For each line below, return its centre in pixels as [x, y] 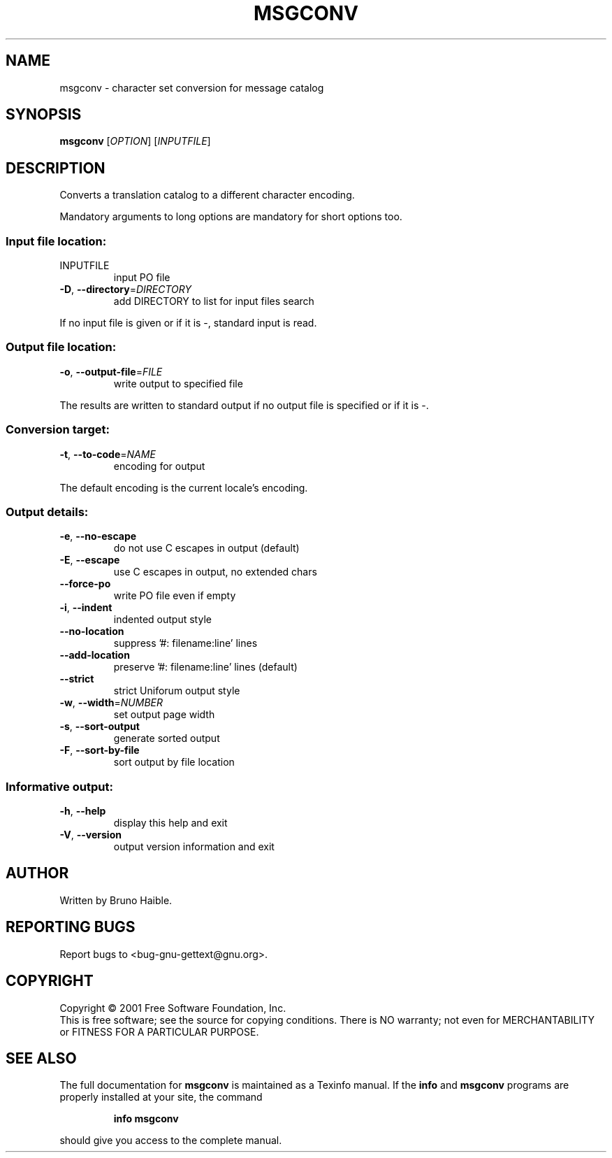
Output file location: [61, 347]
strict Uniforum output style [177, 691]
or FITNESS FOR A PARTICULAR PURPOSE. [159, 1031]
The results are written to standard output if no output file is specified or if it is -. [244, 405]
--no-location [92, 631]
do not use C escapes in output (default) [206, 548]
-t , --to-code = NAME [108, 454]
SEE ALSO [41, 1058]
